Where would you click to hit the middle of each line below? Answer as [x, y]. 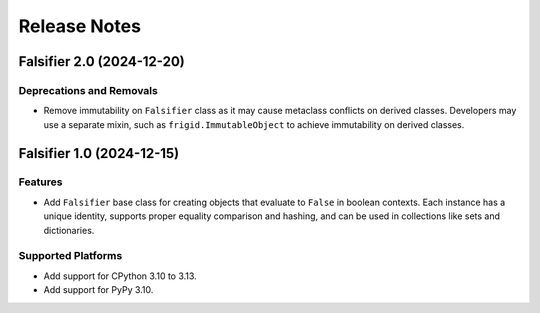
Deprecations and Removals [88, 90]
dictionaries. [69, 230]
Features [40, 182]
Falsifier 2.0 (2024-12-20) [101, 61]
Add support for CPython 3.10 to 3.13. [120, 276]
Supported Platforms [70, 256]
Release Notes [80, 26]
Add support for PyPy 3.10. [98, 290]
